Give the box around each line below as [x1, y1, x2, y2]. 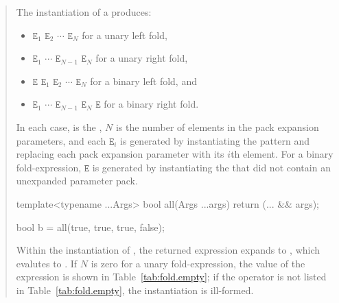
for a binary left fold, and [90, 73, 197, 88]
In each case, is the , [16, 119, 102, 134]
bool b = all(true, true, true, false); [16, 219, 165, 234]
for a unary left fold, [82, 27, 167, 42]
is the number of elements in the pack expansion [115, 119, 319, 134]
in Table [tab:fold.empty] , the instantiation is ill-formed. [16, 282, 254, 297]
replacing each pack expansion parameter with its [16, 147, 224, 161]
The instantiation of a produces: [16, 5, 152, 19]
